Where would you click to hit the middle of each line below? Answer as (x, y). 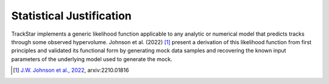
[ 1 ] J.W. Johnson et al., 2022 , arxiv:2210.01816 (71, 70)
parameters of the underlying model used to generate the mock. (92, 59)
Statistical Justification (72, 16)
